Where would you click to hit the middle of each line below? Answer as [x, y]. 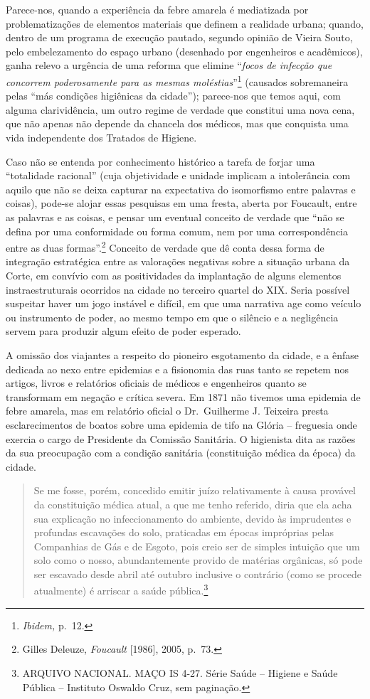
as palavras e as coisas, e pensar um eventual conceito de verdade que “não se [175, 217]
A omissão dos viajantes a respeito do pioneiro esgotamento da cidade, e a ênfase [183, 354]
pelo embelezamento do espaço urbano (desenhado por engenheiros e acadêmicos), [184, 51]
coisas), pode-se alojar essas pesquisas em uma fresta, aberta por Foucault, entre [181, 203]
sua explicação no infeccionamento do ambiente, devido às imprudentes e [192, 518]
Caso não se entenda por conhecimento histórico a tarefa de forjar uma [160, 161]
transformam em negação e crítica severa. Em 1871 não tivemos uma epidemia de [183, 396]
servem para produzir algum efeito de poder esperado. [123, 331]
